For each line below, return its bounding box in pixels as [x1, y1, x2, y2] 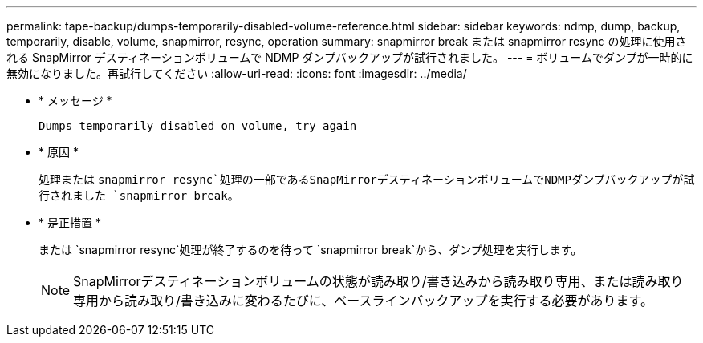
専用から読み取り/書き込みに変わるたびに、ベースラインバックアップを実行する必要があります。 [73, 293, 653, 309]
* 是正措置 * [39, 216, 101, 229]
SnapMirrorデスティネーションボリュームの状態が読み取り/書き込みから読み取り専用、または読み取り [73, 273, 684, 289]
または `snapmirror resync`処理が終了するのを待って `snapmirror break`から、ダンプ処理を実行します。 [39, 243, 583, 256]
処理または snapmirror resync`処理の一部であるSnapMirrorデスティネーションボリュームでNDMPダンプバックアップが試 [39, 172, 695, 186]
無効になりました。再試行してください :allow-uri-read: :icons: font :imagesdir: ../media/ [6, 67, 467, 80]
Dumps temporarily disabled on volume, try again [39, 119, 357, 132]
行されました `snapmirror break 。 [39, 188, 239, 202]
